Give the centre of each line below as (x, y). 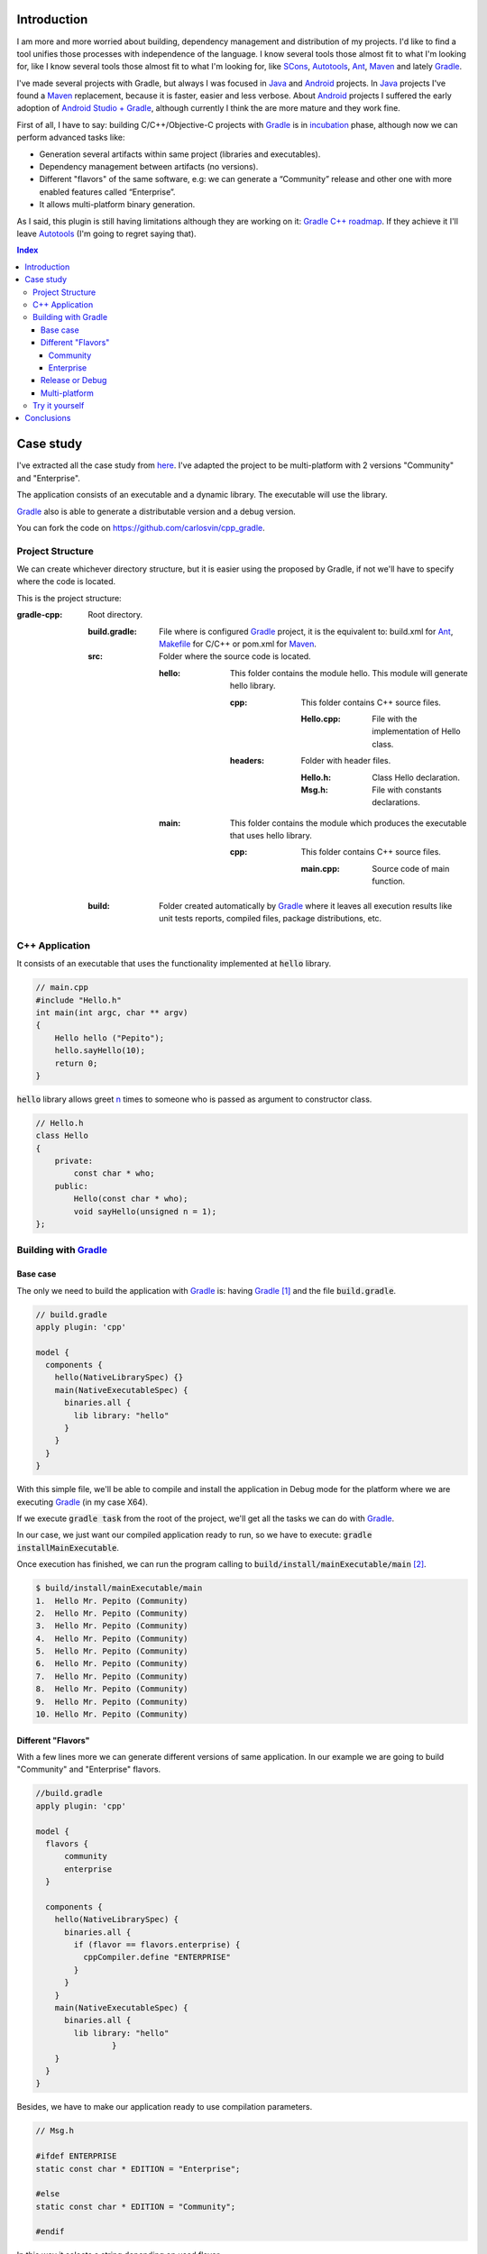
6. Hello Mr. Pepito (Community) (112, 1664)
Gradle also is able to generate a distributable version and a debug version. (156, 511)
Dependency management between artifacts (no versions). (149, 167)
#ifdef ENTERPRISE (76, 2156)
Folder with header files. (346, 761)
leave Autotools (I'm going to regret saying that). (107, 234)
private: (74, 1161)
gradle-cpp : (40, 615)
